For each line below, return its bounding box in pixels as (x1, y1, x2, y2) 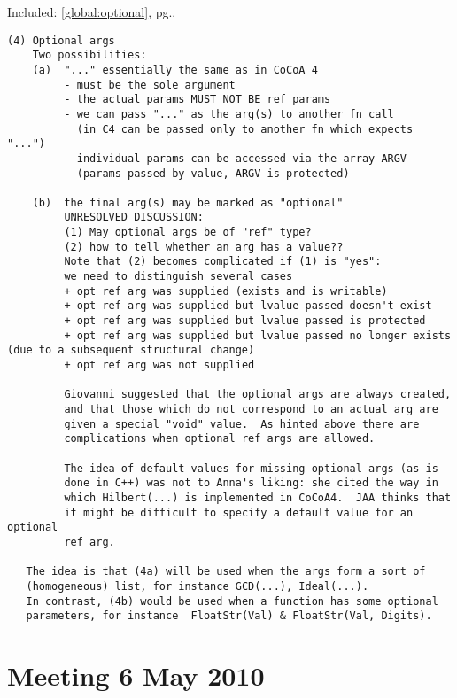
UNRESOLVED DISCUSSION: (64, 211, 204, 224)
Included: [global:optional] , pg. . (7, 3, 176, 20)
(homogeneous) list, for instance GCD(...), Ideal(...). (26, 579, 369, 593)
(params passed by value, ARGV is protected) (76, 167, 350, 180)
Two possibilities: (32, 49, 147, 62)
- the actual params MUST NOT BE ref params (64, 93, 331, 106)
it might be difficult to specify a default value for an (64, 506, 414, 519)
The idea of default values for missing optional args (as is (64, 461, 438, 475)
